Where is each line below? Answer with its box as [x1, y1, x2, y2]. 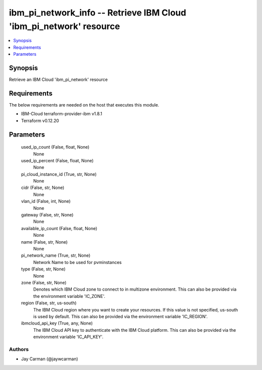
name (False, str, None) [21, 239, 68, 245]
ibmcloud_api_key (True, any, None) [21, 320, 93, 326]
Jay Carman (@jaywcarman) [21, 356, 79, 362]
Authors [9, 346, 29, 353]
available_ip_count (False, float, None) [21, 225, 98, 231]
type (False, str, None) [21, 266, 65, 272]
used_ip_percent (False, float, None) [21, 157, 94, 163]
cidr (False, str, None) [21, 185, 65, 191]
